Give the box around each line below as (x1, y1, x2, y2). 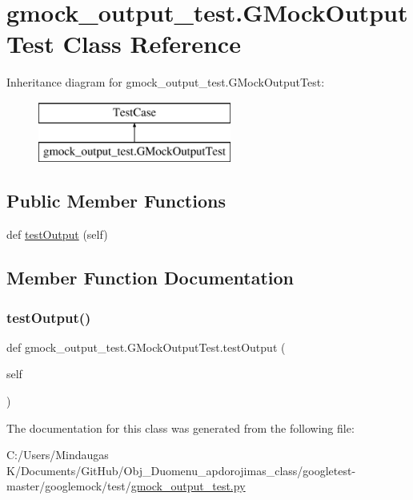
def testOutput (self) (6, 226, 108, 243)
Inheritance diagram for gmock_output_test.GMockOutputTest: (6, 74, 325, 91)
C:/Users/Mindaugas (6, 446, 109, 463)
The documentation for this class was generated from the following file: (6, 419, 355, 436)
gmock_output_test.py (130, 478, 246, 494)
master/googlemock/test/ (6, 478, 131, 494)
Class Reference (62, 27, 241, 60)
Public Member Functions (6, 188, 226, 213)
